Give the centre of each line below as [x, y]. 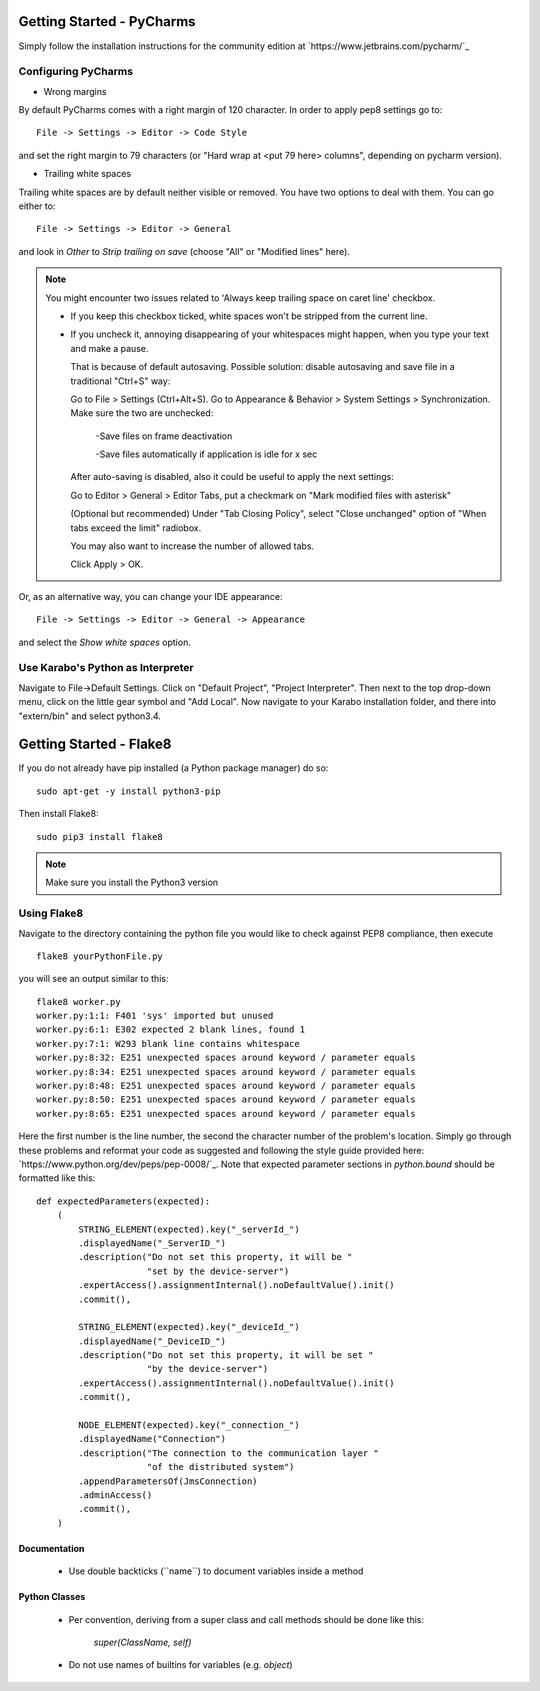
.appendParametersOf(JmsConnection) [168, 1481]
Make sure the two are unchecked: [142, 413]
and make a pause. [109, 348]
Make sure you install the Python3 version [132, 882]
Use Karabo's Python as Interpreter [106, 668]
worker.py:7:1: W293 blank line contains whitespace [168, 1043]
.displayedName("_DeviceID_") [152, 1341]
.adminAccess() [115, 1494]
